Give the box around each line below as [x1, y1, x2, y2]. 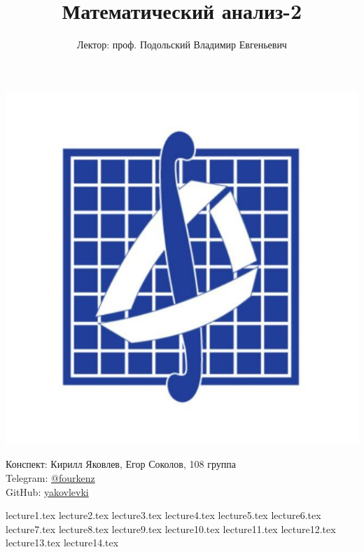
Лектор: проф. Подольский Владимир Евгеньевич [77, 37, 287, 52]
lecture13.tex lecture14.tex [6, 535, 119, 550]
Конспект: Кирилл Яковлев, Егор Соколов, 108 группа [6, 457, 236, 471]
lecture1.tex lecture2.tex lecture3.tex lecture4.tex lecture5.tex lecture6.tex [6, 508, 321, 523]
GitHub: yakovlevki [6, 484, 89, 499]
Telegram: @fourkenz [6, 470, 95, 485]
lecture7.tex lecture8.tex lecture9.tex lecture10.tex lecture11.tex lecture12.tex [6, 521, 336, 536]
